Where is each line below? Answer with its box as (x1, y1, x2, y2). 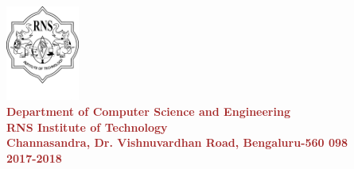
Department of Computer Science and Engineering (6, 102, 290, 119)
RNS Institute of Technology (6, 118, 168, 135)
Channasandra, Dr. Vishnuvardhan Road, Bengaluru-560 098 (6, 134, 348, 151)
